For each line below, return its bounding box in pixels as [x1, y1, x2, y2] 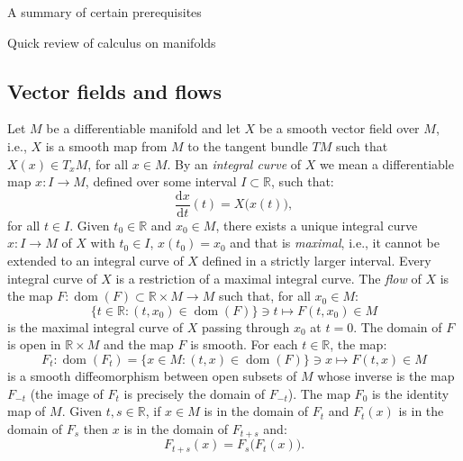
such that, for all [218, 286, 311, 305]
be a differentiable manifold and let [46, 119, 241, 138]
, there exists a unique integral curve [215, 215, 418, 234]
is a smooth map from [45, 136, 168, 155]
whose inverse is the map [317, 366, 455, 384]
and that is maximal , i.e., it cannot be [230, 233, 440, 252]
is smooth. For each [190, 335, 298, 354]
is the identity [371, 384, 449, 402]
